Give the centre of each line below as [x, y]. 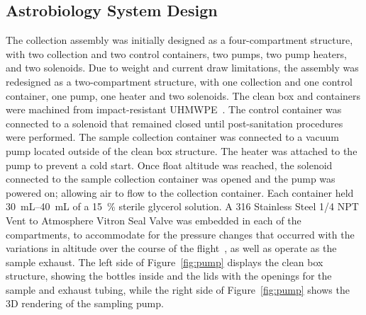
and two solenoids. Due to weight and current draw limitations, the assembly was [182, 68]
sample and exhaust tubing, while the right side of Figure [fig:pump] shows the [178, 289]
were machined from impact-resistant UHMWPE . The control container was [174, 109]
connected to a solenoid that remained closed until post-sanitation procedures [174, 123]
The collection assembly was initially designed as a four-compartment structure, [179, 40]
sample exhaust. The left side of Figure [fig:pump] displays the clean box [165, 262]
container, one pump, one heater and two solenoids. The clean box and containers [183, 95]
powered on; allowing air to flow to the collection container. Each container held [180, 192]
